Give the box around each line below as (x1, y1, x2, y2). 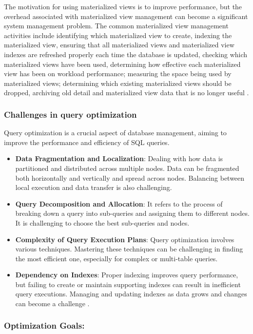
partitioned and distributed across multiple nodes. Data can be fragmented (15, 163, 239, 173)
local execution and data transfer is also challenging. (15, 182, 172, 192)
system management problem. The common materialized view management (4, 21, 229, 31)
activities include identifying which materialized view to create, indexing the (4, 30, 232, 40)
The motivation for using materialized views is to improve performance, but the (4, 1, 242, 11)
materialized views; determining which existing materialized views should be (4, 78, 232, 88)
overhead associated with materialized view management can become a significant (4, 11, 248, 21)
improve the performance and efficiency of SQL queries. (4, 137, 170, 147)
